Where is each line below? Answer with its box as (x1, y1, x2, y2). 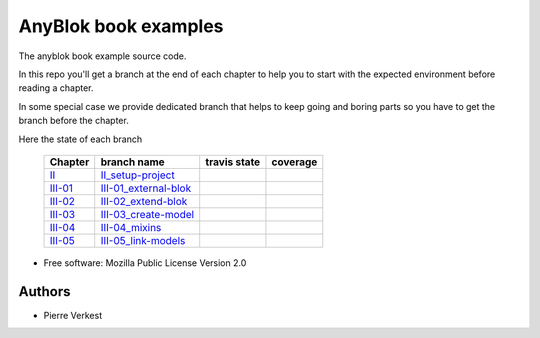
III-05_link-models (100, 233, 186, 247)
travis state (205, 155, 261, 169)
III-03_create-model (100, 207, 195, 221)
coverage (271, 155, 318, 169)
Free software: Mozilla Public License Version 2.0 (43, 256, 247, 269)
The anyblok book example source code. (18, 50, 187, 62)
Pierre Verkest (43, 309, 103, 321)
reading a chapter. (18, 82, 94, 94)
